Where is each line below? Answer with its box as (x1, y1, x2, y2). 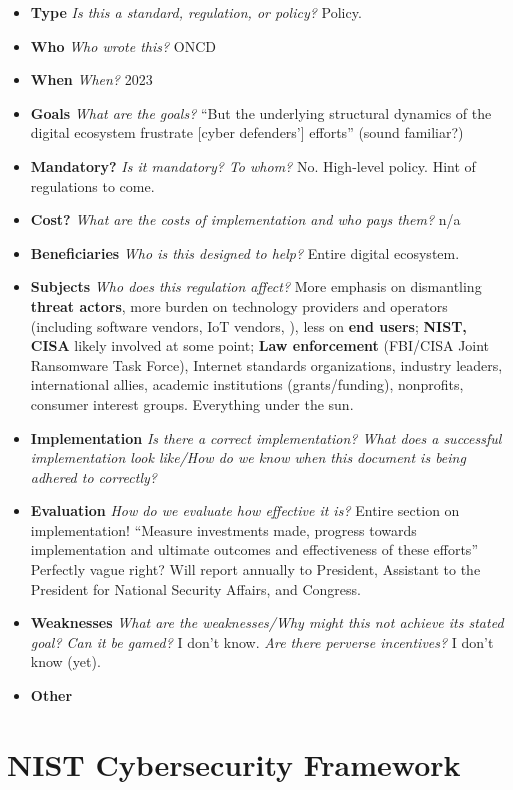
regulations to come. (30, 175, 155, 196)
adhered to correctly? (30, 466, 157, 487)
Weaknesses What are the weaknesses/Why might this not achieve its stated (30, 612, 504, 633)
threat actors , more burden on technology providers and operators (30, 295, 448, 316)
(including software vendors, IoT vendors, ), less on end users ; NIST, (30, 315, 467, 336)
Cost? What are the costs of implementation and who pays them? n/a (30, 209, 461, 230)
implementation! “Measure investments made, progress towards (30, 519, 417, 540)
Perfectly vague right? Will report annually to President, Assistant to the (30, 559, 481, 580)
